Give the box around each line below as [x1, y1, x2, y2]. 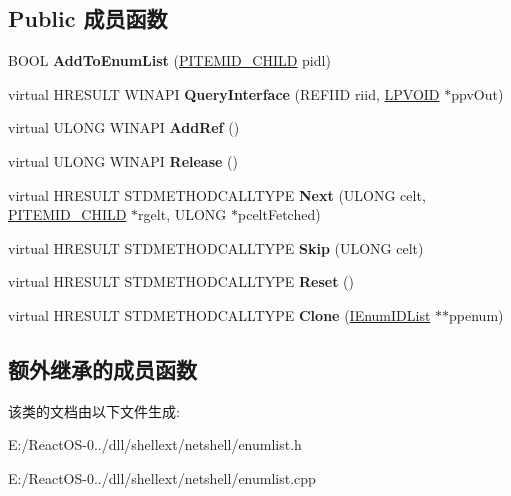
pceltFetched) [238, 204, 321, 225]
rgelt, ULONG [138, 204, 227, 225]
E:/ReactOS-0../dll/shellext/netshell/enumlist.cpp [8, 467, 316, 488]
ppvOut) [451, 83, 504, 104]
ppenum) [449, 304, 504, 325]
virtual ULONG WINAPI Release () [8, 150, 238, 171]
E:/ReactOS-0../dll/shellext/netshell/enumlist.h [8, 434, 302, 455]
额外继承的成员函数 [8, 353, 197, 384]
